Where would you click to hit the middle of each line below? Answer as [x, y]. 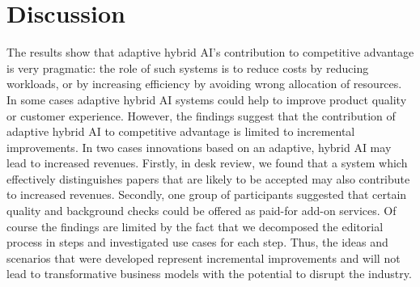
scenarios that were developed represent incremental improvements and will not [204, 257]
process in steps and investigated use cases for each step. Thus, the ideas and [197, 242]
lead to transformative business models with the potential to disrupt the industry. [209, 274]
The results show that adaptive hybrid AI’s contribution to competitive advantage [210, 52]
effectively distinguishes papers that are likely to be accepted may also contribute [208, 178]
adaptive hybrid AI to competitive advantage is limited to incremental [181, 131]
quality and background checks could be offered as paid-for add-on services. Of [202, 211]
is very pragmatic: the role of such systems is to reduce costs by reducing [188, 68]
